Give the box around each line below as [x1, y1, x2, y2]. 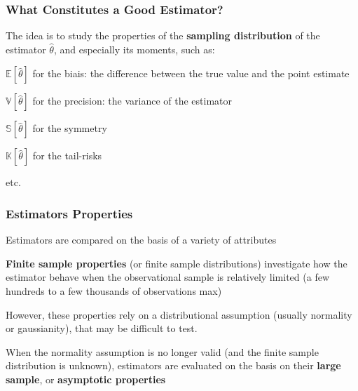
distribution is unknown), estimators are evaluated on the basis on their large [6, 358, 341, 373]
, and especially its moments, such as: [53, 41, 215, 56]
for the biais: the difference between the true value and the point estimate [32, 66, 350, 81]
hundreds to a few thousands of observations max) [6, 284, 222, 298]
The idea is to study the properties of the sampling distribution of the [6, 28, 320, 43]
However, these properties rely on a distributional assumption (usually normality [6, 307, 352, 322]
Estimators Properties [6, 204, 133, 222]
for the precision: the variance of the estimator [32, 93, 233, 108]
